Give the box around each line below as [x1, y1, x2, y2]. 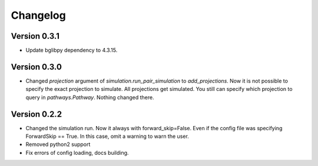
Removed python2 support [25, 141, 91, 148]
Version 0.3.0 [11, 62, 62, 72]
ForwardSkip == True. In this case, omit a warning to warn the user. [25, 133, 190, 140]
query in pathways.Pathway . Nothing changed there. [25, 94, 154, 101]
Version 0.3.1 [11, 31, 60, 41]
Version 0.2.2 [11, 109, 62, 119]
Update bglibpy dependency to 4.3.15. [25, 47, 118, 54]
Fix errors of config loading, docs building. [25, 149, 129, 156]
